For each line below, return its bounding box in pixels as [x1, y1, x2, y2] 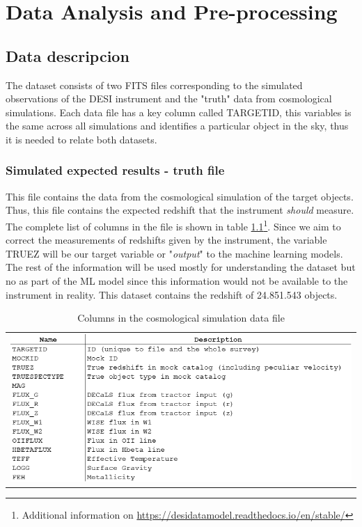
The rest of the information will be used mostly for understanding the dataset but [6, 260, 356, 274]
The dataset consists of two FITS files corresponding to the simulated [6, 77, 303, 92]
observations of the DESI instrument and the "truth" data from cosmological [6, 91, 332, 106]
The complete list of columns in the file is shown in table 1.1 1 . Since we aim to [6, 217, 341, 233]
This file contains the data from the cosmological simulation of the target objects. [6, 189, 354, 203]
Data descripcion [6, 45, 129, 66]
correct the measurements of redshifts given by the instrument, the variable [6, 233, 327, 247]
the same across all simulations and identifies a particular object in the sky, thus [6, 118, 349, 133]
